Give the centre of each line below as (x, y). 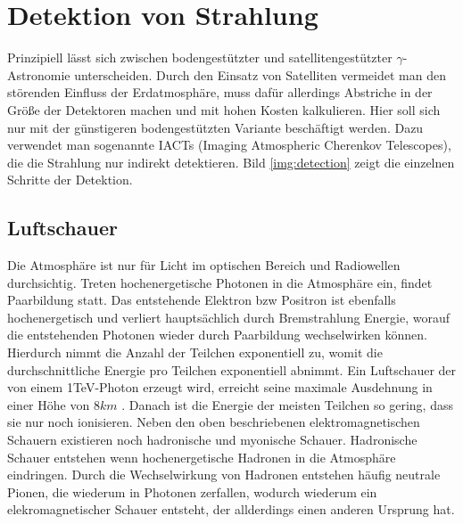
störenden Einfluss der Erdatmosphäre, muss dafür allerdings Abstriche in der (220, 92)
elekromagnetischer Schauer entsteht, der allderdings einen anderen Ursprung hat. (231, 509)
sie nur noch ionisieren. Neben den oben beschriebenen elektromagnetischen (214, 422)
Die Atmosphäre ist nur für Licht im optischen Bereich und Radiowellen (204, 265)
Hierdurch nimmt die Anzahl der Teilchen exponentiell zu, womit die (195, 352)
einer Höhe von (49, 404)
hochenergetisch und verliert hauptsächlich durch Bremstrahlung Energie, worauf (229, 317)
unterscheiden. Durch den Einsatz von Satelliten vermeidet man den (260, 74)
